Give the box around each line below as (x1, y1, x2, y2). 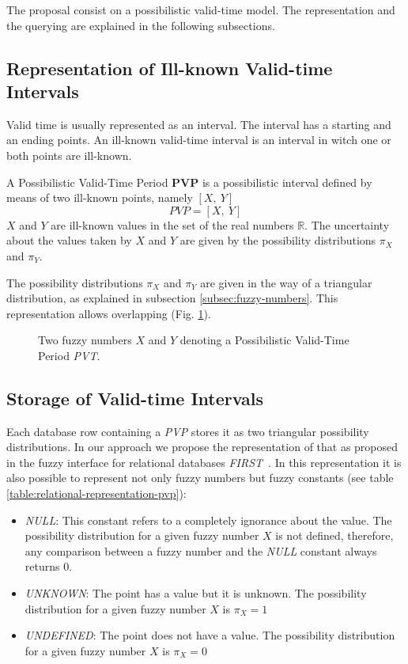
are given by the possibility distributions (179, 232, 376, 249)
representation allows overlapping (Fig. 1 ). (6, 305, 211, 321)
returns (25, 558, 60, 575)
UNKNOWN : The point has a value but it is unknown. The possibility (25, 585, 367, 601)
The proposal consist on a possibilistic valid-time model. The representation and (6, 2, 395, 17)
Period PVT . (38, 347, 100, 363)
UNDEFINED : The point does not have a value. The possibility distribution (25, 627, 395, 643)
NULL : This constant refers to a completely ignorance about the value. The (25, 511, 392, 528)
